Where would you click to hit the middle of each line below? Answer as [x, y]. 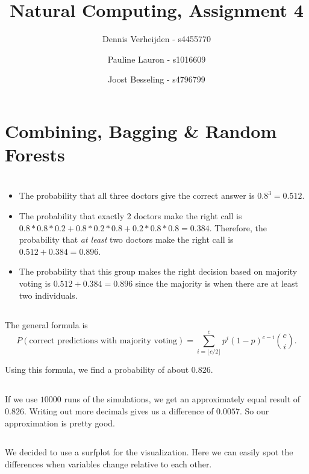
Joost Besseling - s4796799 [157, 79]
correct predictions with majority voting [103, 341]
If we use [21, 399]
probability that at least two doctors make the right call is [126, 239]
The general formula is [46, 324]
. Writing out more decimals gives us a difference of [119, 410]
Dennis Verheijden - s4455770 [157, 39]
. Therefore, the [238, 227]
